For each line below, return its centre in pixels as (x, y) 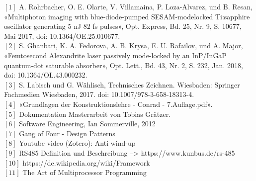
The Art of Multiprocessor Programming (85, 172)
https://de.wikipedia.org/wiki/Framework (86, 162)
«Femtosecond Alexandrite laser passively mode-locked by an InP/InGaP (115, 55)
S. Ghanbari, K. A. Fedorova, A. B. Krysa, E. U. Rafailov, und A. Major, (131, 45)
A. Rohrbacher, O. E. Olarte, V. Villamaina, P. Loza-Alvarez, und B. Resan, (136, 6)
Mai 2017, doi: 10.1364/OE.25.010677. (62, 36)
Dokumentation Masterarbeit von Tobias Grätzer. (95, 114)
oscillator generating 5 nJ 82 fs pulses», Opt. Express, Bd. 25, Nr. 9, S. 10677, (123, 26)
